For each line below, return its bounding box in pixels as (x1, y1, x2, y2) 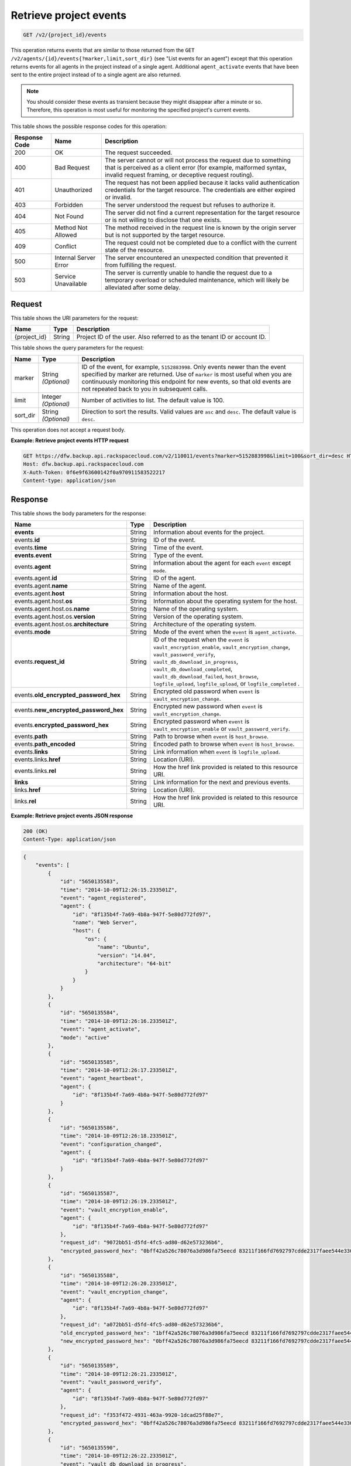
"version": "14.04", (97, 952, 156, 959)
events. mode (14, 627, 51, 636)
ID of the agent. (153, 573, 196, 582)
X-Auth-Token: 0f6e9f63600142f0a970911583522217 (23, 469, 166, 476)
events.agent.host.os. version (14, 612, 96, 620)
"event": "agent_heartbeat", (60, 1075, 144, 1082)
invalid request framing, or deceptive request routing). (105, 171, 254, 179)
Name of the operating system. (153, 605, 239, 613)
